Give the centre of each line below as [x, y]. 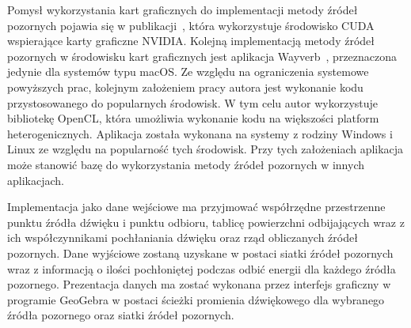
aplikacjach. [36, 180]
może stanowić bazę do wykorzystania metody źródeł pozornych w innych [186, 164]
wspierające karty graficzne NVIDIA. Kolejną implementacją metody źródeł [191, 41]
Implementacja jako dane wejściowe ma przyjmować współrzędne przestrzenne [196, 207]
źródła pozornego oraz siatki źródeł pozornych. [121, 315]
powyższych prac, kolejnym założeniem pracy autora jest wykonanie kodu [185, 87]
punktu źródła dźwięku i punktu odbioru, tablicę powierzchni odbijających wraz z [206, 222]
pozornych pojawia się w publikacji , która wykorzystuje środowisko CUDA [191, 25]
